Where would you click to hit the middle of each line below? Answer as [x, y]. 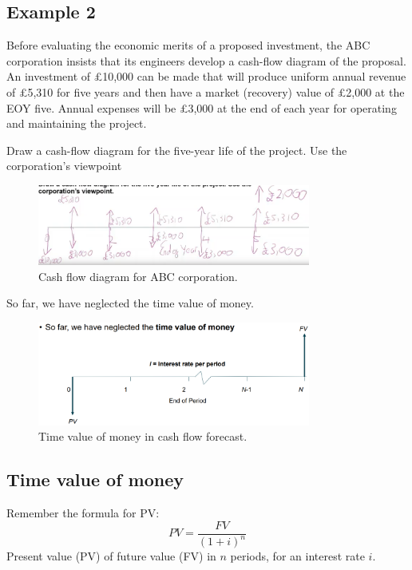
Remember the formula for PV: [83, 513]
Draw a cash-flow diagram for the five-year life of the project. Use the [177, 150]
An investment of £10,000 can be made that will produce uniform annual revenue [206, 76]
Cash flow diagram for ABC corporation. [138, 276]
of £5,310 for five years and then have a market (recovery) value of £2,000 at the [206, 91]
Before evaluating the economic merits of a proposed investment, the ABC [188, 45]
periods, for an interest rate [297, 556]
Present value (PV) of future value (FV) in [111, 556]
